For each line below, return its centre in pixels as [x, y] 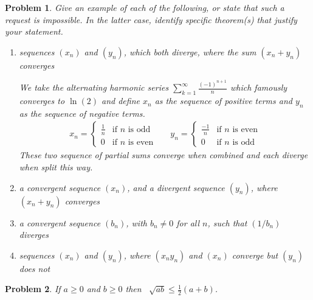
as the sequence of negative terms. [82, 113]
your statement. [34, 31]
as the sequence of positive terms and [223, 101]
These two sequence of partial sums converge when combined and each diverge [163, 155]
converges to [42, 101]
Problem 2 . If [33, 289]
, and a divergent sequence [176, 187]
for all [188, 222]
